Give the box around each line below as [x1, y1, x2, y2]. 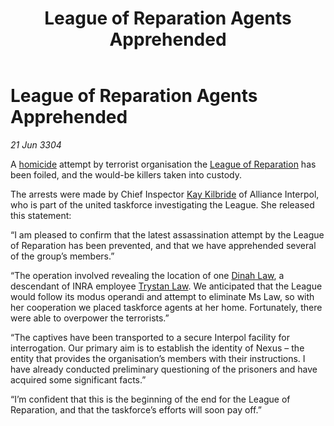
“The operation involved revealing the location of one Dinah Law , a [10, 269, 285, 281]
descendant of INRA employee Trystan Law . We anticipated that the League [10, 280, 323, 292]
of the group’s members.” [10, 250, 115, 262]
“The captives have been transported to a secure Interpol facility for [10, 331, 290, 343]
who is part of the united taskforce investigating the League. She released [10, 198, 315, 211]
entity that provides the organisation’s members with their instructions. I [10, 352, 306, 364]
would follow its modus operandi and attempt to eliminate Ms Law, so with [10, 290, 315, 302]
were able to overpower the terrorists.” [10, 312, 170, 324]
